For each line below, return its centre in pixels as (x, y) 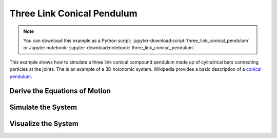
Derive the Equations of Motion (60, 91)
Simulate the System (43, 107)
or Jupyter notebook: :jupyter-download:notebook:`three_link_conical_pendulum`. (110, 48)
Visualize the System (44, 124)
